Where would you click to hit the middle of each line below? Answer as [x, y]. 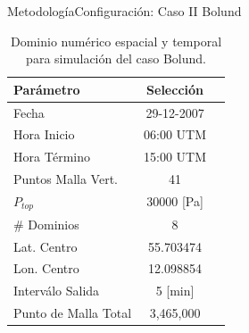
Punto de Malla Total [73, 313]
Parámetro [47, 89]
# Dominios [46, 224]
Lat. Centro [46, 246]
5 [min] [175, 291]
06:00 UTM [175, 134]
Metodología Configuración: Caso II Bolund [124, 11]
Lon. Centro [46, 268]
